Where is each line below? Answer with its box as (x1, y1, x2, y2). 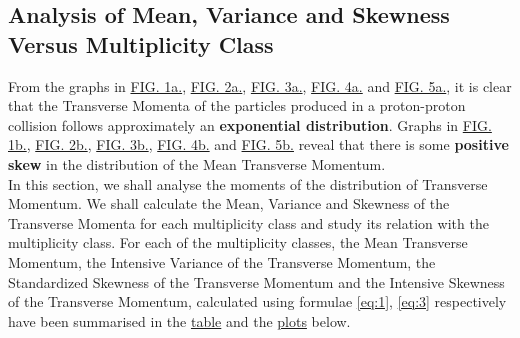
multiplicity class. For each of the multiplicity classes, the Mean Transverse (8, 232, 468, 253)
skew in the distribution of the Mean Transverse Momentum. (8, 153, 386, 174)
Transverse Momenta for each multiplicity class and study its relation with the (8, 212, 489, 233)
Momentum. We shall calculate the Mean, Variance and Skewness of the (8, 193, 450, 214)
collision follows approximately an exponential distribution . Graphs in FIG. (8, 114, 492, 135)
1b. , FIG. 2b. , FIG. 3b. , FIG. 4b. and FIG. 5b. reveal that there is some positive (8, 134, 509, 155)
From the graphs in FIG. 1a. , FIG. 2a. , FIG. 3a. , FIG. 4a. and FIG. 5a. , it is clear (8, 75, 512, 96)
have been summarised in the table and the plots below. (8, 310, 351, 331)
